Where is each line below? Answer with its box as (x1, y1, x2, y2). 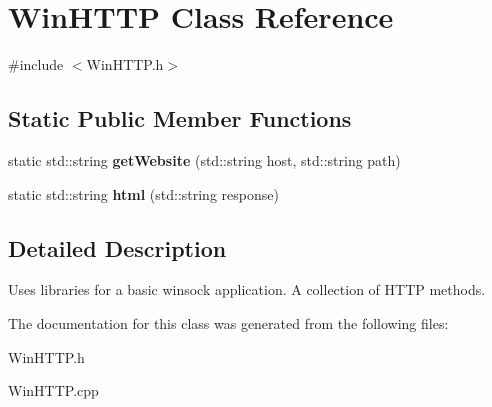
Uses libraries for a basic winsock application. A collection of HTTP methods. (8, 279, 486, 300)
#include (8, 54, 64, 75)
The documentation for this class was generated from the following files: (8, 312, 449, 333)
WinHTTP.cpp (8, 380, 99, 401)
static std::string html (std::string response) (8, 183, 279, 204)
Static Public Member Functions (8, 103, 352, 134)
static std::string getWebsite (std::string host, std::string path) (8, 149, 401, 170)
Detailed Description (8, 232, 227, 263)
